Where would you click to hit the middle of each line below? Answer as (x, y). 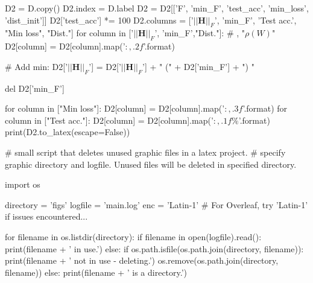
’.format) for (265, 108)
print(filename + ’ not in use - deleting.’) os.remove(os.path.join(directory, (142, 260)
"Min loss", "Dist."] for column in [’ (69, 33)
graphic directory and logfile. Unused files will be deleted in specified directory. (151, 164)
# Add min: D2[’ (36, 66)
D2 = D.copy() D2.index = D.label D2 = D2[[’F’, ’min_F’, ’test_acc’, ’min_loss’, (157, 8)
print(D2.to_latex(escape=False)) (68, 132)
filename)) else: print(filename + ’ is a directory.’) (96, 272)
